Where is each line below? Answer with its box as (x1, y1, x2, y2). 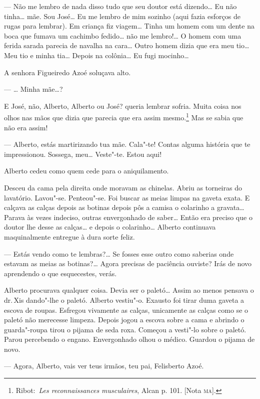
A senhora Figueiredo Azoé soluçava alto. (4, 67, 131, 77)
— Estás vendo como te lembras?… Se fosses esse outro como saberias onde (4, 248, 234, 259)
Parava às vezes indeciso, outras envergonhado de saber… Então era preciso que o (4, 212, 252, 222)
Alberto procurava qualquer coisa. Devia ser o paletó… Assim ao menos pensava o (4, 285, 254, 295)
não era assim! (4, 122, 48, 132)
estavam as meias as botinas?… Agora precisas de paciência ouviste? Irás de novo (4, 258, 252, 269)
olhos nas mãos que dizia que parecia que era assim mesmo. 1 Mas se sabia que (4, 111, 243, 122)
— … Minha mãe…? (4, 84, 63, 94)
